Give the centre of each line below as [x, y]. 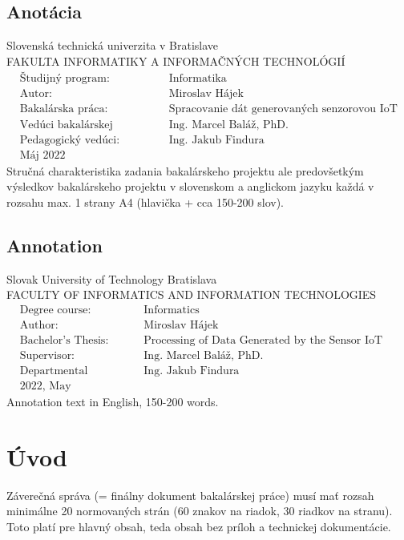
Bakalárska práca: [64, 109]
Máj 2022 [42, 155]
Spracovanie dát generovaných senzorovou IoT [283, 109]
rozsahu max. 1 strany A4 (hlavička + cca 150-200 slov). [145, 201]
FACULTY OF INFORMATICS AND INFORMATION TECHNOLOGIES [192, 294]
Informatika [198, 79]
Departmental [54, 371]
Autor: [36, 94]
